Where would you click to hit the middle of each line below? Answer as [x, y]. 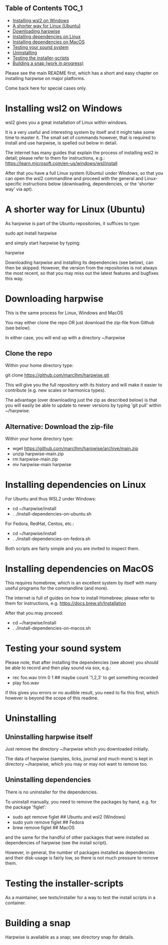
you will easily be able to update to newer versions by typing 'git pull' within [83, 405]
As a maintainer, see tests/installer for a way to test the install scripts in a [80, 897]
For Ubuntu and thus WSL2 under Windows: [51, 499]
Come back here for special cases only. [46, 88]
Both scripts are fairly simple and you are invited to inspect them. [72, 549]
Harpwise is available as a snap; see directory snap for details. [70, 937]
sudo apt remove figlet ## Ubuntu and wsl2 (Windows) [69, 817]
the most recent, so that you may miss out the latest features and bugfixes [82, 273]
